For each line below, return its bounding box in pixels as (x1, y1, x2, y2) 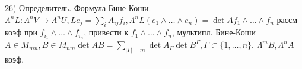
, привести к (84, 26, 129, 38)
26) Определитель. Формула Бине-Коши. (5, 2, 151, 14)
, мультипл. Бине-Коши (171, 26, 256, 38)
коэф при (5, 26, 37, 38)
